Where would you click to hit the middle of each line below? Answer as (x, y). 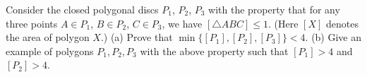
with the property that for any (274, 9)
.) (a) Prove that (137, 37)
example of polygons (50, 51)
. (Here (283, 23)
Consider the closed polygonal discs (82, 9)
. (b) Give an (333, 37)
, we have (182, 23)
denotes (342, 23)
